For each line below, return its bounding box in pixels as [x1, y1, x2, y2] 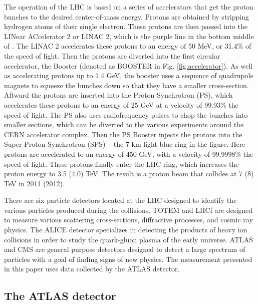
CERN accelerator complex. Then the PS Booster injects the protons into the [4, 129, 242, 139]
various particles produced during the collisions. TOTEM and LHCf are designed [4, 204, 253, 215]
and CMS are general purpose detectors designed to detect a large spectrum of [4, 244, 245, 254]
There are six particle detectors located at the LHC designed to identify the [4, 195, 237, 205]
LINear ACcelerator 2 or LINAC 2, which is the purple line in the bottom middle [4, 31, 254, 41]
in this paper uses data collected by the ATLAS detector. [4, 263, 180, 274]
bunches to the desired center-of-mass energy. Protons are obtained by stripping [4, 11, 249, 22]
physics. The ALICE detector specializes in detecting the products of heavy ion [4, 224, 247, 235]
